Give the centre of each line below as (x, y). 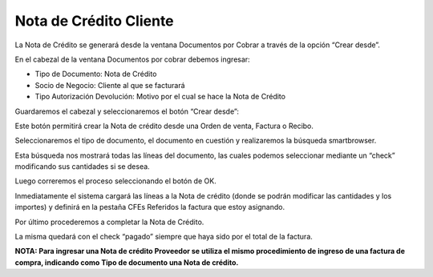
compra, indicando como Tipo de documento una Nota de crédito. (127, 262)
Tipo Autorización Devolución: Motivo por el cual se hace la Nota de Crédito (160, 97)
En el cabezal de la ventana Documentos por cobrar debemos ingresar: (132, 59)
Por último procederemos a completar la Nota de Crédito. (109, 222)
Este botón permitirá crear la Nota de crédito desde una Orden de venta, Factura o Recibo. (164, 126)
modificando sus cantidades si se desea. (82, 167)
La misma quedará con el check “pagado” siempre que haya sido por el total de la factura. (164, 237)
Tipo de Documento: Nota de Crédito (96, 74)
